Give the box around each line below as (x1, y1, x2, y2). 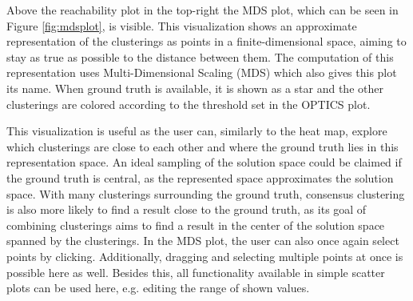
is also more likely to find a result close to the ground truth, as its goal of (6, 201, 367, 218)
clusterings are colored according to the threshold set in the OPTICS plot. (6, 95, 371, 112)
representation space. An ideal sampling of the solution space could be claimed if (6, 154, 402, 171)
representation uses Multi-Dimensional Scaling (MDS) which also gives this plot (6, 64, 397, 81)
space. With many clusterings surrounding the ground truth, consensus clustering (6, 185, 405, 202)
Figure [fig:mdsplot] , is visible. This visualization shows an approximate (6, 17, 357, 34)
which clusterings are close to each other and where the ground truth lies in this (6, 138, 399, 155)
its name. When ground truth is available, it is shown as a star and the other (6, 79, 383, 96)
